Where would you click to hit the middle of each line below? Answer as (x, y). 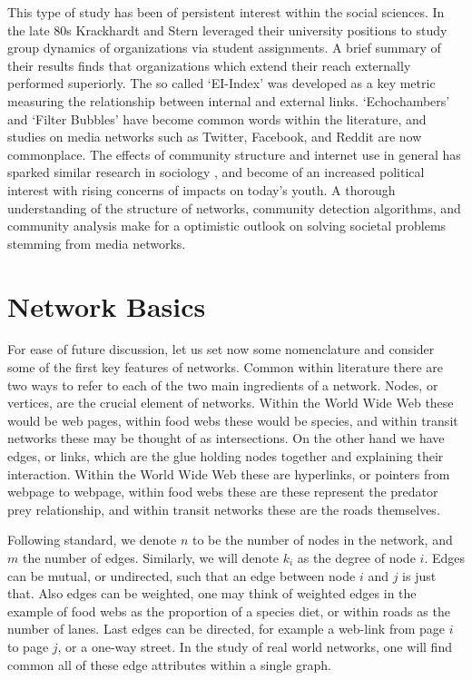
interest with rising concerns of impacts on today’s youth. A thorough (202, 189)
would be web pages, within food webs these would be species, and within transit (233, 420)
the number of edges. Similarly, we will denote (151, 557)
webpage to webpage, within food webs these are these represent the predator (223, 492)
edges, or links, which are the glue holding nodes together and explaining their (226, 456)
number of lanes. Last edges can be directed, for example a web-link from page (226, 629)
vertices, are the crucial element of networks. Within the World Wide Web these (231, 403)
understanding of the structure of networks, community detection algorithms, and (234, 207)
